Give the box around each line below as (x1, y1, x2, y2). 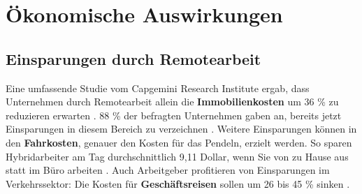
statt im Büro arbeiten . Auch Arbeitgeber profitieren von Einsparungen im (6, 163, 330, 177)
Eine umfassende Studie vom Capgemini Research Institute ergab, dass (6, 80, 310, 95)
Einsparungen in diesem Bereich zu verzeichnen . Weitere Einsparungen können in (6, 121, 357, 136)
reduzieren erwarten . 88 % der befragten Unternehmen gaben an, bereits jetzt (6, 107, 342, 122)
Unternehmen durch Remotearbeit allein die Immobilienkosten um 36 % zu (6, 94, 339, 109)
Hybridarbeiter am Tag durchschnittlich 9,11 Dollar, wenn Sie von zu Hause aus (6, 149, 349, 163)
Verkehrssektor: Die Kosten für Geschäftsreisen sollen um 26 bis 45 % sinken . (6, 176, 350, 191)
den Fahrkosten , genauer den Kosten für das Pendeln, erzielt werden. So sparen (6, 135, 352, 149)
